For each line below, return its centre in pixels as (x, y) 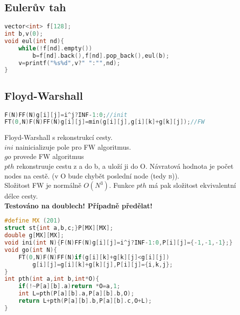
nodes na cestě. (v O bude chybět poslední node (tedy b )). (92, 175)
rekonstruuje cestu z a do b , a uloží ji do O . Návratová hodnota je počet (125, 166)
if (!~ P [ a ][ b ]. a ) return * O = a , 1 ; (69, 286)
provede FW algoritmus (49, 156)
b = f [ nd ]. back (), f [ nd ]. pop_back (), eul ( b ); (101, 56)
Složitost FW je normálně (43, 185)
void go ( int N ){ (31, 250)
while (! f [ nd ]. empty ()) (55, 48)
